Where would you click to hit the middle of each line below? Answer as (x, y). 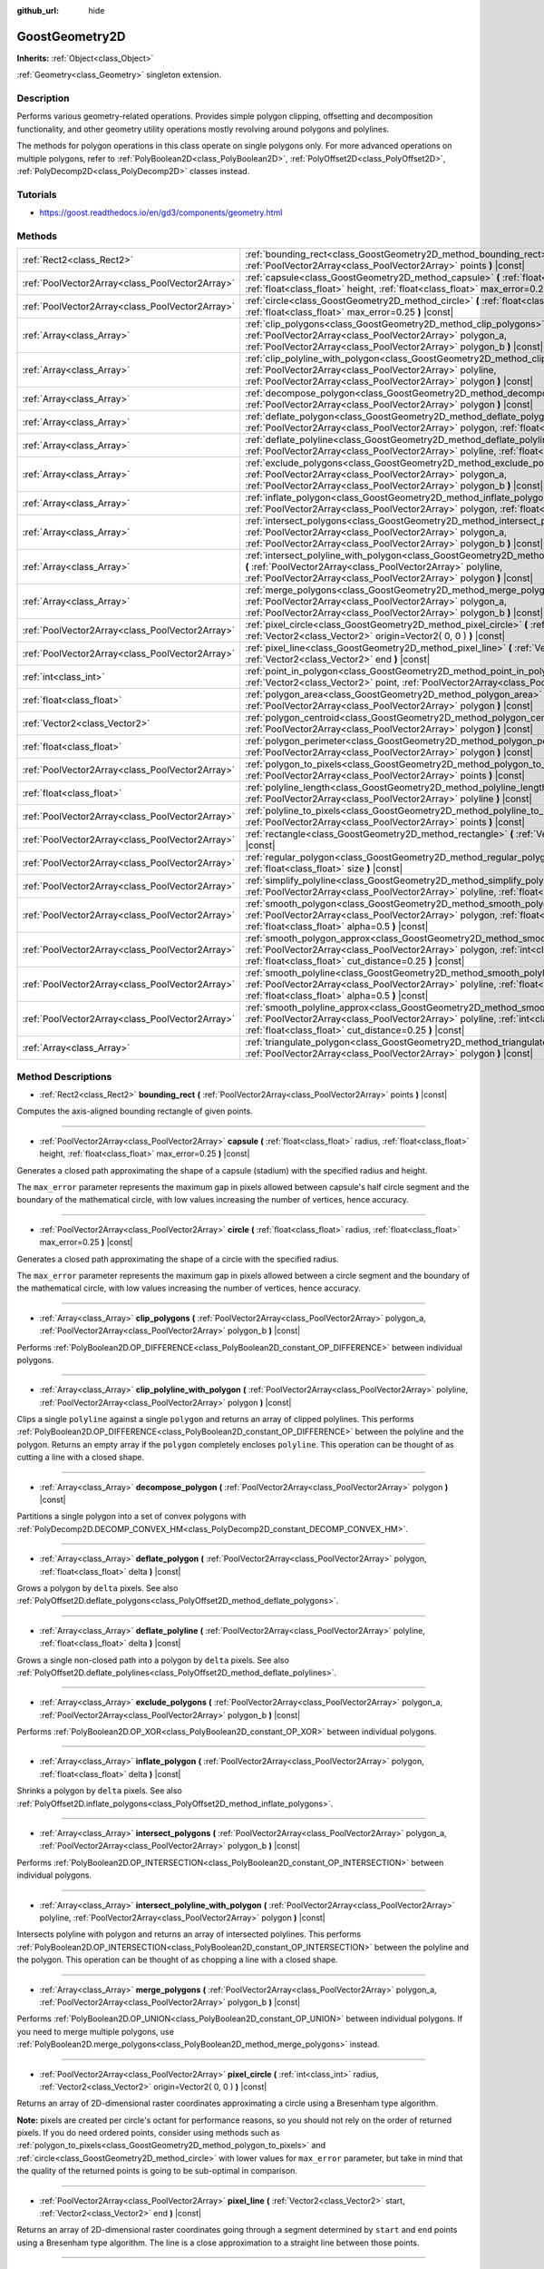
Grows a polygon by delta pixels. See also (97, 1587)
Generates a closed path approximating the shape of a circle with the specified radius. (178, 1259)
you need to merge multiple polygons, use (95, 2031)
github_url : (38, 10)
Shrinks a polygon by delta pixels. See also (100, 1791)
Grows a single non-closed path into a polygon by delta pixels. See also (153, 1660)
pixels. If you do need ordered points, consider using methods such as (148, 2133)
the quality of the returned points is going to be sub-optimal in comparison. (157, 2171)
